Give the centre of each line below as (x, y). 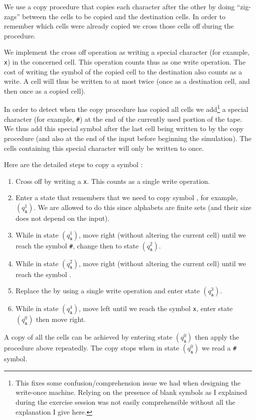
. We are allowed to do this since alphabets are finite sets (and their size (143, 207)
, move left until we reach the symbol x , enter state (156, 308)
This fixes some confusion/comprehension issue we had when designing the (128, 382)
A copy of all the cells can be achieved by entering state (88, 337)
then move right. (61, 319)
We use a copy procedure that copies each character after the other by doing (119, 6)
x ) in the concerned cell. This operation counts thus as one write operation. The (125, 61)
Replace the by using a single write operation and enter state (108, 291)
